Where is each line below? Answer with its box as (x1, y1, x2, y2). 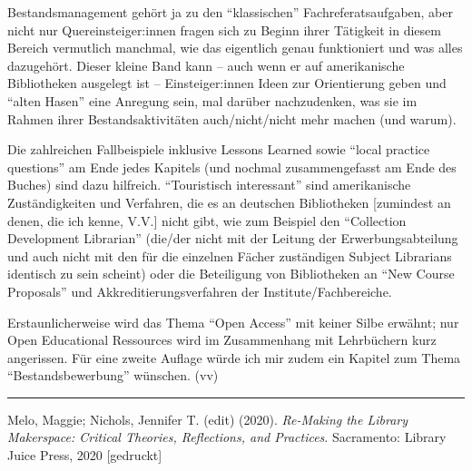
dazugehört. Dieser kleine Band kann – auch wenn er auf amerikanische (7, 55, 405, 74)
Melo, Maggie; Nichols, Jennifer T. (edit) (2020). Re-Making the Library (7, 409, 408, 428)
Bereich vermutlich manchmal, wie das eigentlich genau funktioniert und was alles (7, 38, 463, 57)
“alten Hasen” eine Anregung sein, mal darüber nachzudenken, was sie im (7, 91, 418, 110)
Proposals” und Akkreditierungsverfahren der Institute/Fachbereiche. (7, 281, 392, 300)
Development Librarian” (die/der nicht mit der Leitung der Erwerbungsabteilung (7, 229, 458, 248)
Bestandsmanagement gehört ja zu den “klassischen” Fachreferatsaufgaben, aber (7, 3, 453, 21)
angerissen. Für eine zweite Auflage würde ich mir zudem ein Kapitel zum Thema (7, 348, 461, 367)
